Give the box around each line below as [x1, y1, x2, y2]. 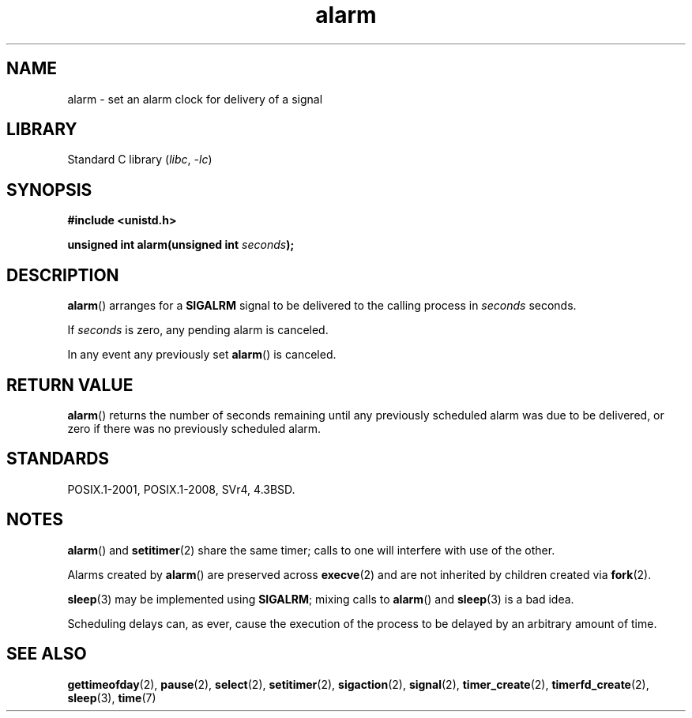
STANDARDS [6, 449, 110, 469]
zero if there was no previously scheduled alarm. [67, 421, 322, 435]
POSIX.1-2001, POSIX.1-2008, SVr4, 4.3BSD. [67, 482, 295, 496]
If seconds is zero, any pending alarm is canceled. [67, 323, 329, 337]
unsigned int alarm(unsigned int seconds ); [67, 238, 295, 252]
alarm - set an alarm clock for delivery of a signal [67, 92, 323, 106]
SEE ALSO [6, 644, 87, 664]
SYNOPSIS [6, 179, 92, 200]
